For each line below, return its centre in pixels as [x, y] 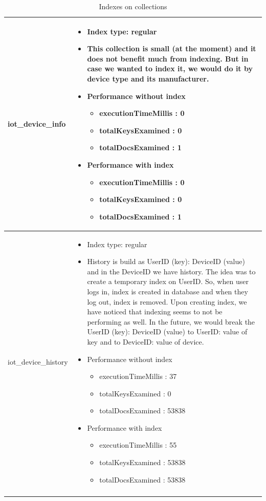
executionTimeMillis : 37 [138, 376]
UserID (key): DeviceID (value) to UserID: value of [167, 332]
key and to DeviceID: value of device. [146, 341]
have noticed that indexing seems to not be [155, 312]
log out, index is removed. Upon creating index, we [167, 301]
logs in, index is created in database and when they [168, 291]
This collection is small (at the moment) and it [172, 48]
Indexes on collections [133, 6]
